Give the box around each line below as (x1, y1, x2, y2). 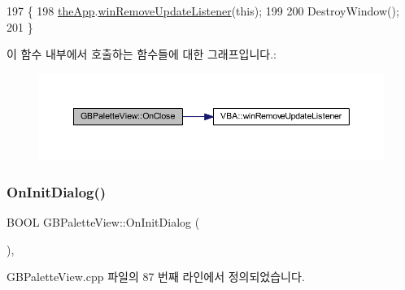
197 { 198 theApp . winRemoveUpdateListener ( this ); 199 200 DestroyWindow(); (7, 2, 399, 19)
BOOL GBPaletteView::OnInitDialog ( (7, 214, 200, 231)
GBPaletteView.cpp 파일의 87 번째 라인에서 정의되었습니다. (7, 268, 305, 285)
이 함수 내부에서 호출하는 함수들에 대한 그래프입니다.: (7, 45, 277, 63)
